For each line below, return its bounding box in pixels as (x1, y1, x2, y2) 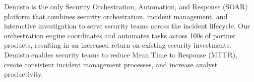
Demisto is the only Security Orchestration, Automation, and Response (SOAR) (4, 1, 248, 11)
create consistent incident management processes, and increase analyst (4, 59, 218, 69)
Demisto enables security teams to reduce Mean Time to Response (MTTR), (4, 49, 238, 59)
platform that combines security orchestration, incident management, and (4, 11, 228, 21)
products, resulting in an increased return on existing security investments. (4, 40, 232, 50)
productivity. (4, 69, 43, 79)
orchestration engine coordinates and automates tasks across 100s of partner (4, 30, 236, 40)
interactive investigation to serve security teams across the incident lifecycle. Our (4, 21, 250, 31)
